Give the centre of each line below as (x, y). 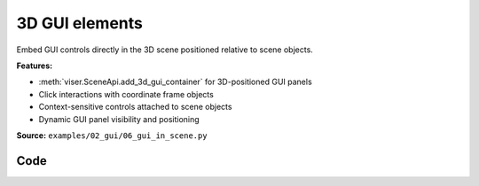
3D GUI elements (80, 23)
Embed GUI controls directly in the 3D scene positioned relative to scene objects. (165, 50)
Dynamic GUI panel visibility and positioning (119, 119)
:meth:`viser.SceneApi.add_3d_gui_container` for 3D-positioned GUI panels (175, 82)
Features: (35, 66)
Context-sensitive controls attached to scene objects (135, 107)
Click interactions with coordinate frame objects (126, 94)
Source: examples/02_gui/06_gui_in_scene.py (112, 135)
